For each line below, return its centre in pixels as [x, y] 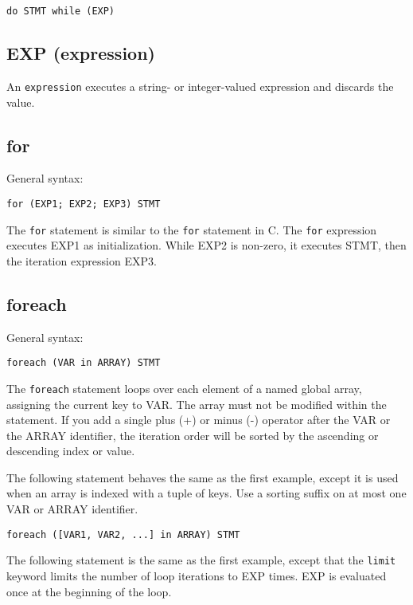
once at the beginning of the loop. [89, 591]
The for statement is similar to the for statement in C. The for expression [192, 229]
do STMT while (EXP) [61, 11]
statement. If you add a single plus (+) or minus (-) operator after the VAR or [199, 420]
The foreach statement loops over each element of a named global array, [184, 388]
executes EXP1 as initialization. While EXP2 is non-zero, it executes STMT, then [206, 245]
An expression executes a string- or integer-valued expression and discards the [200, 86]
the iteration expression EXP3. [82, 260]
